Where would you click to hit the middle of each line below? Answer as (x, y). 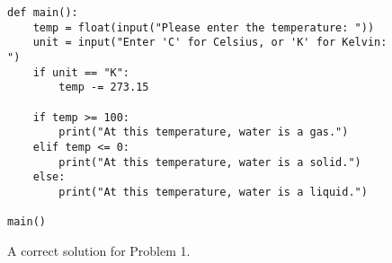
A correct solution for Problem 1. (99, 250)
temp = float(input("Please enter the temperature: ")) (204, 27)
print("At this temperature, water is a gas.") (204, 132)
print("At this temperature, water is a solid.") (210, 162)
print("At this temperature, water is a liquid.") (213, 192)
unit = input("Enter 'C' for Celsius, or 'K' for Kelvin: (210, 43)
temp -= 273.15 (104, 88)
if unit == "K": (81, 72)
